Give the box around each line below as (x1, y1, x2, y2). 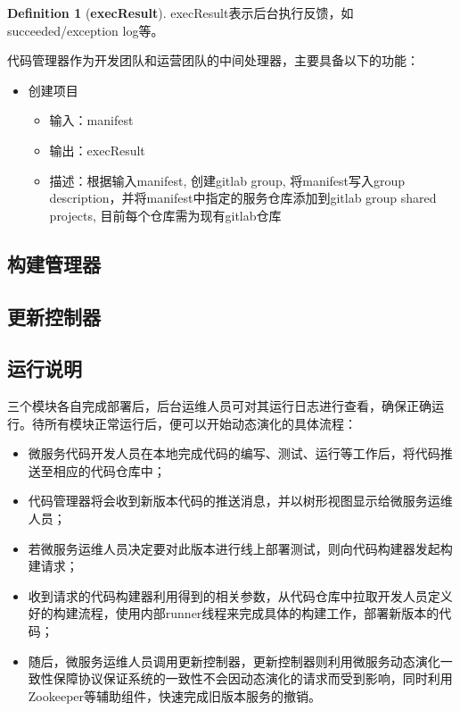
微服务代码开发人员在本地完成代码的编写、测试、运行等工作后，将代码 (28, 444, 440, 463)
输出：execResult (49, 140, 145, 159)
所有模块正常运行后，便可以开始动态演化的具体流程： (44, 414, 357, 432)
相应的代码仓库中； (53, 461, 166, 480)
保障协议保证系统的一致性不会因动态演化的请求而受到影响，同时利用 (53, 669, 453, 688)
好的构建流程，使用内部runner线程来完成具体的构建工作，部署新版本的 (28, 604, 439, 623)
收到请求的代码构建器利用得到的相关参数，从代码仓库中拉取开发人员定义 (28, 586, 453, 605)
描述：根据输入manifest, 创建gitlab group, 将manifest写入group (49, 171, 406, 189)
